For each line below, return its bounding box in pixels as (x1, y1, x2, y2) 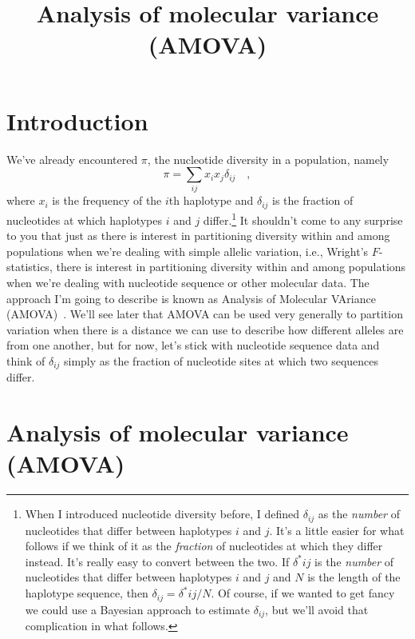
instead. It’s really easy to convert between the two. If (25, 553, 290, 569)
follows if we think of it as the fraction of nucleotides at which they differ (25, 537, 383, 554)
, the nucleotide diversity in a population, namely (147, 150, 389, 167)
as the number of (318, 505, 400, 522)
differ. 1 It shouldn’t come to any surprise (203, 209, 403, 228)
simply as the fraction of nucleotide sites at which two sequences (64, 352, 379, 369)
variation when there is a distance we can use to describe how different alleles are (6, 321, 404, 337)
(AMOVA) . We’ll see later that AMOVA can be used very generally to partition (6, 306, 403, 322)
